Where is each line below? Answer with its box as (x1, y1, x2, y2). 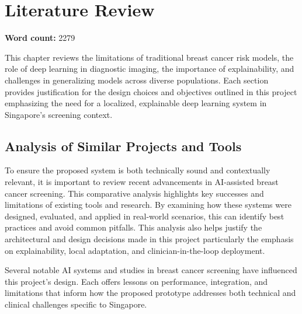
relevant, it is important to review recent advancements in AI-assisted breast (5, 176, 279, 188)
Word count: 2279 (5, 32, 75, 44)
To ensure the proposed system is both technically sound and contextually (5, 164, 270, 176)
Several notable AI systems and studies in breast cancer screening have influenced (5, 264, 297, 276)
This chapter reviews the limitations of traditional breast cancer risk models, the (5, 51, 294, 63)
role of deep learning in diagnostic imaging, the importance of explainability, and (5, 62, 294, 75)
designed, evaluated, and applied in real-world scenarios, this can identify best (5, 210, 284, 222)
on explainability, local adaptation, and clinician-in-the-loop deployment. (5, 244, 265, 256)
